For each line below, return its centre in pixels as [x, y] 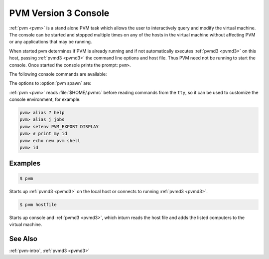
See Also [23, 239]
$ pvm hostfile [38, 204]
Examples [25, 163]
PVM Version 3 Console [59, 13]
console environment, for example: [45, 99]
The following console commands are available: [58, 74]
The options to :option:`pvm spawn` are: [50, 83]
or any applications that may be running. [51, 42]
